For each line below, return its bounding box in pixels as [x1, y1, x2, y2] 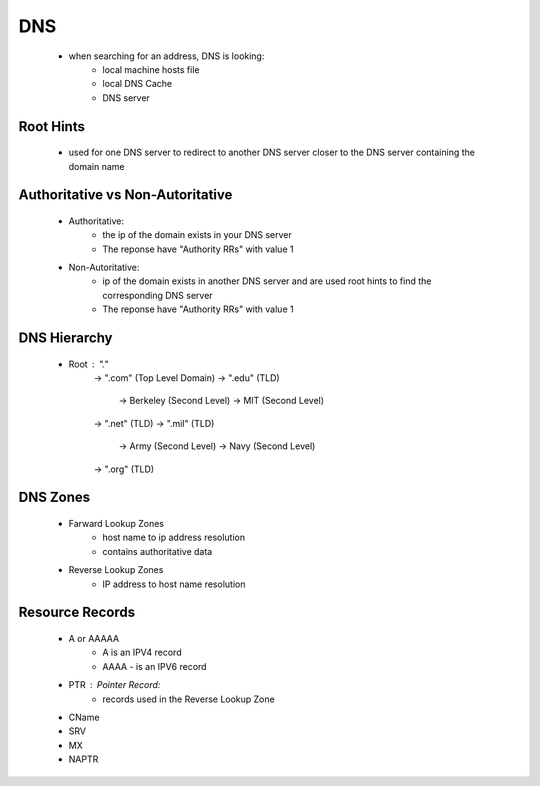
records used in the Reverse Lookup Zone [102, 693, 275, 705]
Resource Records [18, 604, 135, 621]
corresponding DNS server [102, 289, 214, 301]
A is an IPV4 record [102, 646, 182, 659]
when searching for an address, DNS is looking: [68, 50, 265, 62]
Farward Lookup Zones [68, 518, 165, 530]
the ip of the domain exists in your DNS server [102, 229, 292, 241]
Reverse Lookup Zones [68, 564, 164, 576]
